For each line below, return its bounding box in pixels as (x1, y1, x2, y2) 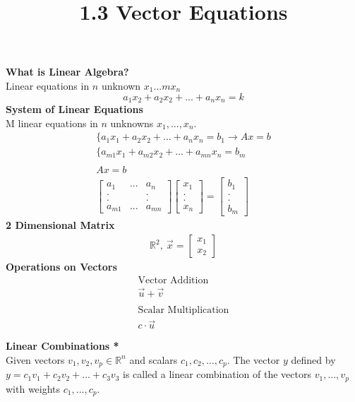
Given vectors (6, 352, 65, 367)
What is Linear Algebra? (6, 64, 129, 79)
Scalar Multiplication (138, 305, 229, 315)
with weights (6, 381, 61, 396)
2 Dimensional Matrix (6, 218, 115, 232)
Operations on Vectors (6, 259, 117, 274)
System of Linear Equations (6, 102, 143, 117)
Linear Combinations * (6, 338, 119, 353)
